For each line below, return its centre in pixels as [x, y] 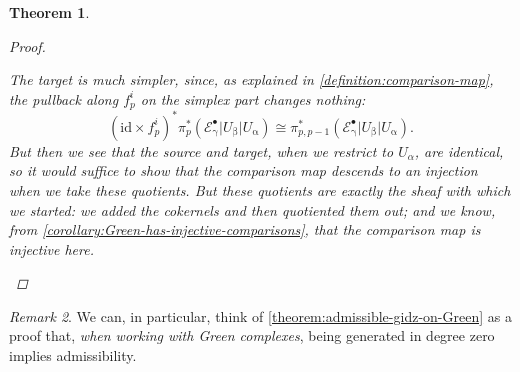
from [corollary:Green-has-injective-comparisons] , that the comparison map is [245, 229]
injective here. [51, 248]
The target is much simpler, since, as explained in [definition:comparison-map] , [251, 79]
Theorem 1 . [49, 12]
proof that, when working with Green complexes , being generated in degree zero [252, 335]
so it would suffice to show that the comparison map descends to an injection [243, 170]
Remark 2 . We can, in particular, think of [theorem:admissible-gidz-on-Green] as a [260, 315]
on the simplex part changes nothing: [253, 98]
